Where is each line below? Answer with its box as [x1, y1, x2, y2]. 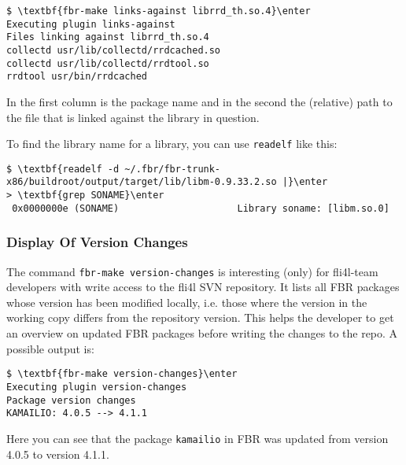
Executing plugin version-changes [6, 381, 187, 393]
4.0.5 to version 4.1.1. [6, 445, 109, 462]
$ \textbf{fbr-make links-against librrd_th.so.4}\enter [6, 6, 311, 17]
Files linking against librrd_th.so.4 [6, 31, 209, 43]
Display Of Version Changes [6, 232, 188, 252]
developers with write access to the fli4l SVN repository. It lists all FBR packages [6, 279, 400, 295]
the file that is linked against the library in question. [6, 109, 260, 125]
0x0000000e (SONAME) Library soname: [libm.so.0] [12, 202, 389, 214]
